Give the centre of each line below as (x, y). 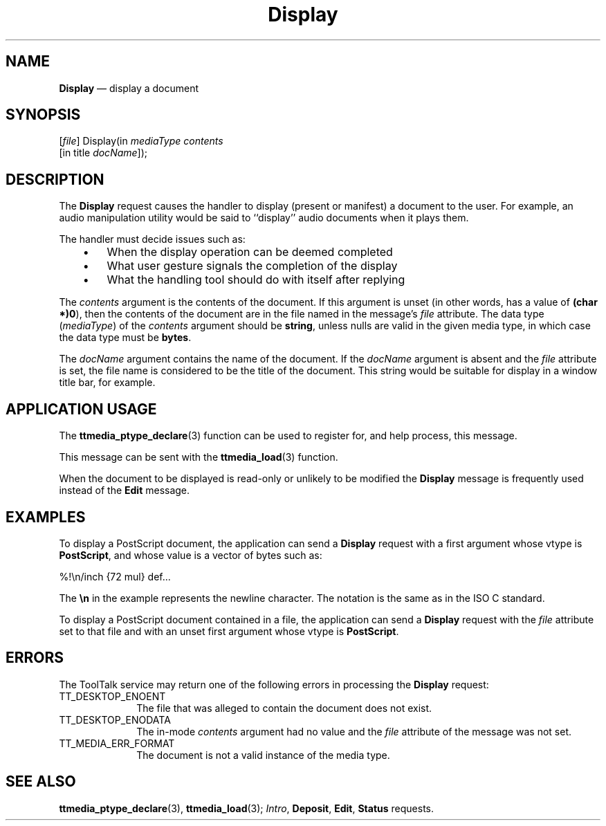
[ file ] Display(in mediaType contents (141, 141)
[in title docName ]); (103, 153)
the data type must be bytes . (125, 338)
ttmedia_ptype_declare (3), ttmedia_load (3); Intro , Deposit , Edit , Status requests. (246, 808)
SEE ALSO (41, 782)
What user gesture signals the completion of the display (252, 266)
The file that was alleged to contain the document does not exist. (284, 708)
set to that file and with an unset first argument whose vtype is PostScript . (229, 631)
